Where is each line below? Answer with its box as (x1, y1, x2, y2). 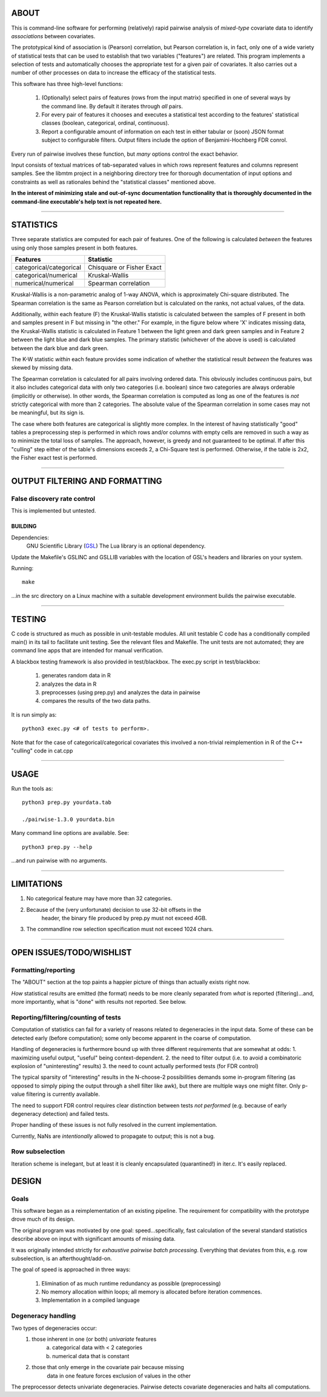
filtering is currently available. (26, 1090, 100, 1098)
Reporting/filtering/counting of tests (11, 1014, 121, 1021)
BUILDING (11, 523, 37, 530)
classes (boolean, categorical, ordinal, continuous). (41, 119, 170, 127)
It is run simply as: (11, 711, 57, 718)
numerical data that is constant (52, 1352, 130, 1359)
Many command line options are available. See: (11, 829, 130, 837)
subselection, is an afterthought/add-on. (11, 1255, 112, 1262)
